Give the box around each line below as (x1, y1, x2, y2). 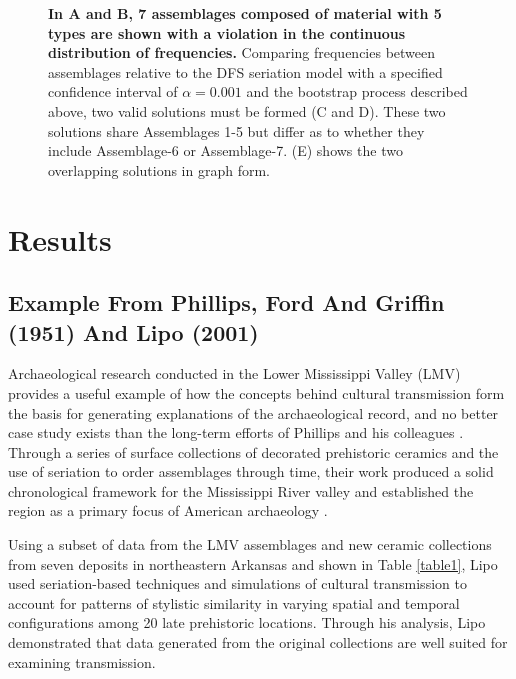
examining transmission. (8, 651, 156, 672)
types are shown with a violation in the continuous (48, 22, 406, 43)
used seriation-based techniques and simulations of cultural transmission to (8, 573, 467, 594)
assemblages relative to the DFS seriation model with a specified (48, 61, 443, 82)
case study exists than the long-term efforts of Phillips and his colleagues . (8, 422, 464, 443)
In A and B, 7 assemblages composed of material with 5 (48, 3, 442, 23)
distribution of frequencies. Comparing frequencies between (48, 42, 436, 63)
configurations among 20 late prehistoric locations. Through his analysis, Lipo (8, 612, 486, 633)
